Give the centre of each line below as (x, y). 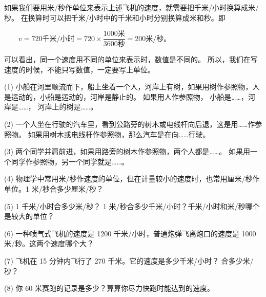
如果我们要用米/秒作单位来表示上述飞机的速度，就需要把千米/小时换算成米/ (131, 7)
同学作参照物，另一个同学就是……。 (70, 161)
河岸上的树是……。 (68, 107)
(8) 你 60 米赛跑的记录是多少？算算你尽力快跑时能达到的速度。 (109, 288)
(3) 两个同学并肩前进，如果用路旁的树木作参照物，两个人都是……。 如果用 (127, 151)
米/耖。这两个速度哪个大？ (49, 243)
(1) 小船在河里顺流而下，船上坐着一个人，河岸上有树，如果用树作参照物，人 (132, 87)
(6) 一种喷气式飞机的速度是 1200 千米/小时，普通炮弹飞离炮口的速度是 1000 (130, 233)
